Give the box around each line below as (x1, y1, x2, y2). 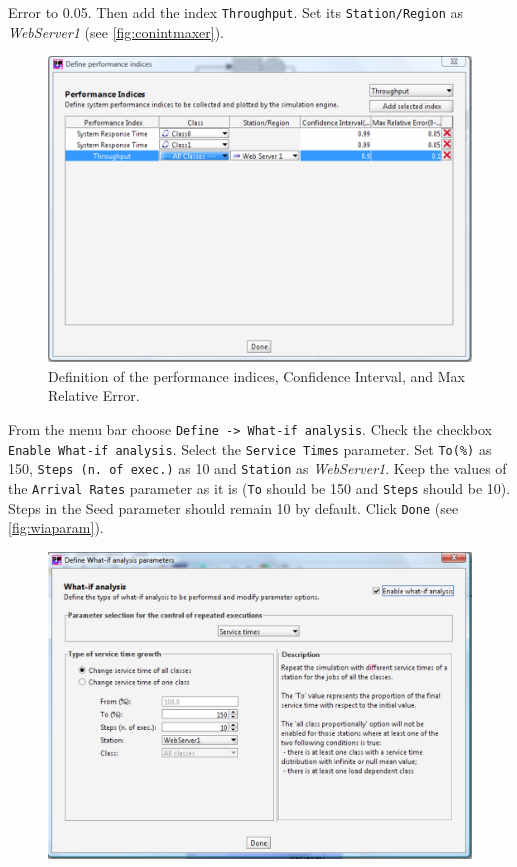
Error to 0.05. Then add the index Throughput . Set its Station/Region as (8, 2, 464, 22)
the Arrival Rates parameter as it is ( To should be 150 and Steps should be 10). (8, 477, 511, 498)
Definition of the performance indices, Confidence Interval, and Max (48, 365, 465, 386)
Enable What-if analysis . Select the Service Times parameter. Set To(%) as (8, 438, 492, 459)
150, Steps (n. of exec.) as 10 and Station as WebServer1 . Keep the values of (8, 458, 507, 479)
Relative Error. (48, 385, 140, 406)
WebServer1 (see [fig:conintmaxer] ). (8, 21, 224, 42)
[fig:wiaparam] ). (8, 517, 104, 538)
